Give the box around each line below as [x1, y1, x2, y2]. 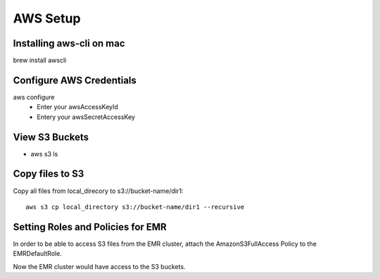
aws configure [13, 92, 55, 101]
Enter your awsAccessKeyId [37, 103, 119, 111]
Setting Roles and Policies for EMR [13, 221, 167, 232]
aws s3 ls [30, 149, 58, 158]
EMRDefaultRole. [13, 249, 63, 258]
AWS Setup [13, 11, 81, 26]
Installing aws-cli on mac [13, 37, 126, 49]
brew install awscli [13, 56, 67, 65]
